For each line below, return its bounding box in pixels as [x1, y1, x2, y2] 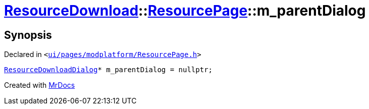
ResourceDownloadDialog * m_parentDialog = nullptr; [4, 66, 213, 74]
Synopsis [4, 28, 52, 41]
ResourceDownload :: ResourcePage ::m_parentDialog [4, 2, 366, 19]
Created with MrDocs [4, 81, 75, 90]
